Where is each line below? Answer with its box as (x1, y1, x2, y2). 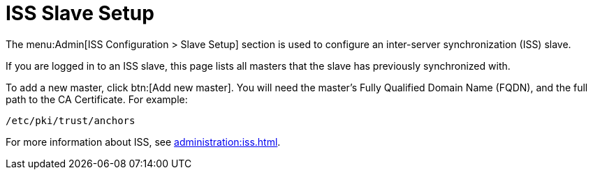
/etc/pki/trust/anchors (6, 114, 136, 126)
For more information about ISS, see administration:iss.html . (6, 135, 281, 148)
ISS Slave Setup (6, 1, 154, 25)
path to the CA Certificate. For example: (6, 93, 188, 105)
